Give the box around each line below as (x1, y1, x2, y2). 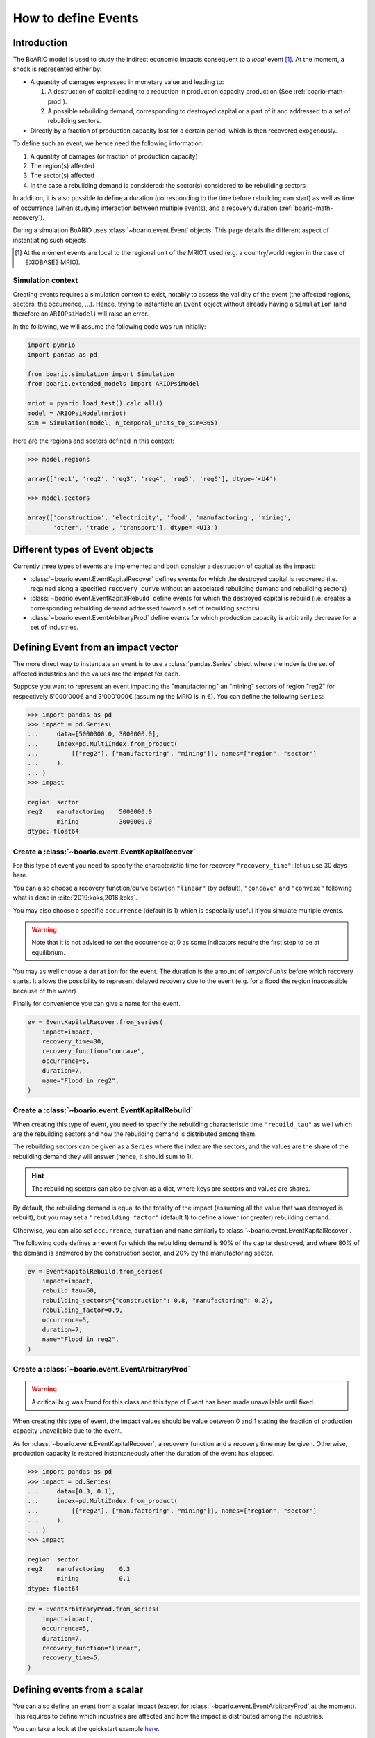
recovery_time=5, (42, 1654, 101, 1662)
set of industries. (30, 623, 79, 632)
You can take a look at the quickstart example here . (12, 1725, 160, 1733)
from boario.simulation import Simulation (27, 370, 174, 378)
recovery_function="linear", (42, 1644, 142, 1652)
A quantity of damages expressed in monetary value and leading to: (30, 77, 224, 86)
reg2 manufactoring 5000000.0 (27, 808, 153, 816)
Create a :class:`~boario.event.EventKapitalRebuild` (12, 1105, 194, 1115)
